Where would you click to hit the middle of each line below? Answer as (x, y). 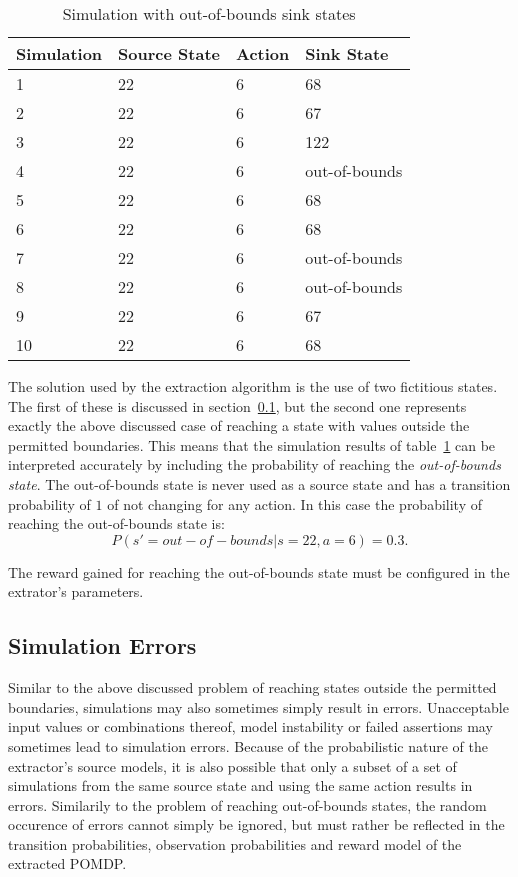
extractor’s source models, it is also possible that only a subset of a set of (232, 765)
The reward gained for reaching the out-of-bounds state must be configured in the (259, 571)
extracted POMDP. (67, 863)
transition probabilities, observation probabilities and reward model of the (235, 843)
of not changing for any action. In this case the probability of (295, 503)
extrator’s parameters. (76, 591)
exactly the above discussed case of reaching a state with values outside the (239, 425)
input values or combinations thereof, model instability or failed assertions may (250, 726)
